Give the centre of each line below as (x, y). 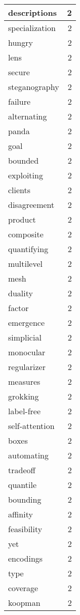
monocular (27, 352)
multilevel (26, 264)
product (22, 219)
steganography (34, 87)
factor (18, 308)
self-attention (31, 426)
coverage (23, 588)
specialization (32, 28)
